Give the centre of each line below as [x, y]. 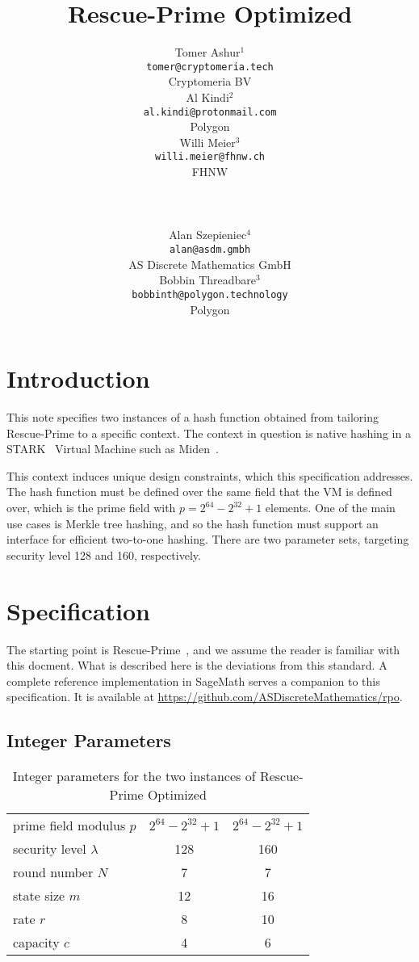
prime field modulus [69, 825]
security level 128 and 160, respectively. [104, 555]
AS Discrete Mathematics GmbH [210, 264]
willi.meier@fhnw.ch [210, 157]
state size [39, 896]
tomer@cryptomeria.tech [210, 67]
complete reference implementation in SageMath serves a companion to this [193, 681]
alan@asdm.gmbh [210, 250]
